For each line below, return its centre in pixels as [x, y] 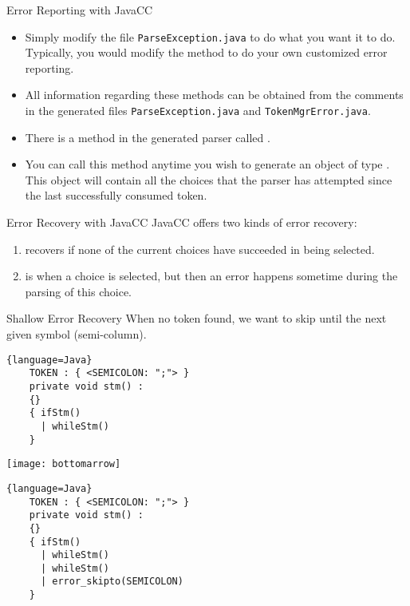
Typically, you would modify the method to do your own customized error [206, 52]
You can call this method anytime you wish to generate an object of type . [207, 164]
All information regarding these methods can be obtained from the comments [214, 95]
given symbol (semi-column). [77, 334]
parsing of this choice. [78, 291]
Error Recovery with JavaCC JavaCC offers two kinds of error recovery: [182, 222]
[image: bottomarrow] [64, 464]
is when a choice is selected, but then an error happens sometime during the [211, 276]
